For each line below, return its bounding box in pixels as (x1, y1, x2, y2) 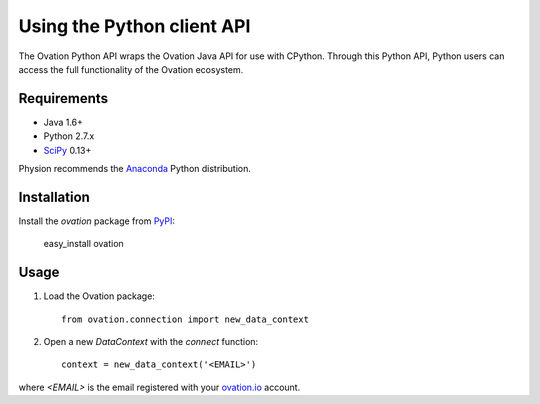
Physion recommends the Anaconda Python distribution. (18, 163, 252, 175)
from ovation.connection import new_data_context (61, 313, 310, 325)
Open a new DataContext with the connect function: (43, 336, 259, 347)
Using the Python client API (18, 15, 251, 37)
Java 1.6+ (43, 116, 84, 128)
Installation (18, 188, 90, 205)
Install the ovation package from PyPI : (18, 215, 175, 227)
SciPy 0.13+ (43, 144, 92, 156)
